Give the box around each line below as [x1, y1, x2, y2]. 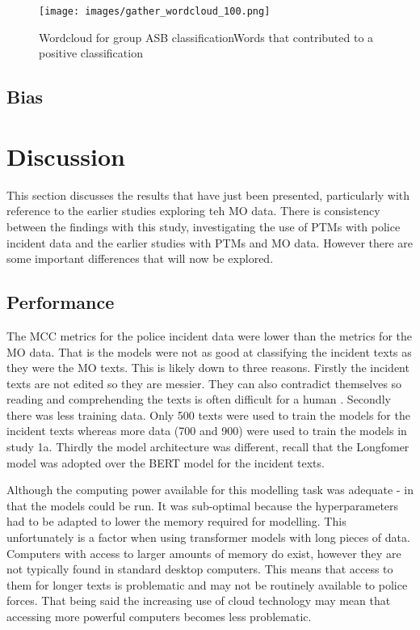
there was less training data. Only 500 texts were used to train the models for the [6, 406, 410, 423]
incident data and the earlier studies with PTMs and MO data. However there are [6, 234, 414, 251]
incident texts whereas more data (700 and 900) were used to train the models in [6, 422, 407, 439]
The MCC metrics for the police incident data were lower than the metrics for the [6, 327, 412, 344]
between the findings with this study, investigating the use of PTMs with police [6, 218, 401, 235]
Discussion [6, 139, 125, 172]
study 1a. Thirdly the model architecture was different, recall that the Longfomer [6, 438, 409, 455]
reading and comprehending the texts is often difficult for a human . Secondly [6, 391, 391, 408]
